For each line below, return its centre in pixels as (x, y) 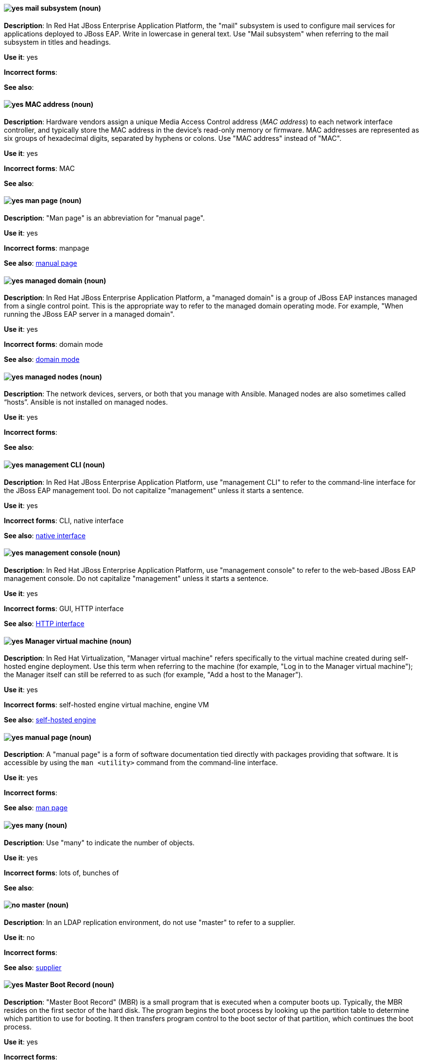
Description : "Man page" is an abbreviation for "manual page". (104, 218)
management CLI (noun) (65, 465)
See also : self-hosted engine (50, 720)
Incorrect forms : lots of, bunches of (61, 873)
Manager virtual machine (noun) (78, 641)
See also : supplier (33, 967)
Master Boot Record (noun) (70, 985)
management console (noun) (73, 553)
